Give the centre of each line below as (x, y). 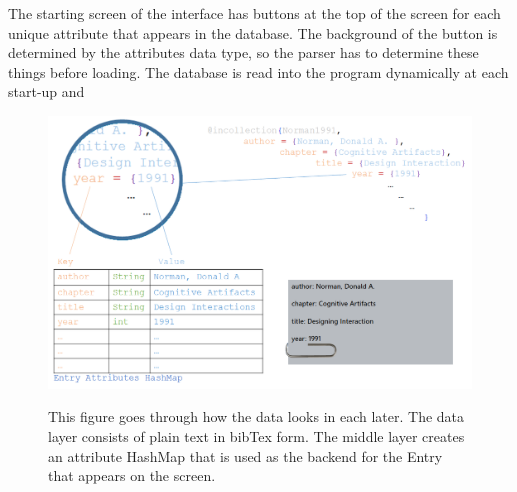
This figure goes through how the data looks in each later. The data (256, 416)
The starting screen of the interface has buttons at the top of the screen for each (254, 13)
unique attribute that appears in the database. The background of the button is (253, 32)
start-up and (46, 91)
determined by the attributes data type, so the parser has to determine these (243, 52)
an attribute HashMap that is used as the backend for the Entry (245, 455)
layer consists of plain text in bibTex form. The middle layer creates (256, 436)
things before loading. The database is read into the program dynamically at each (258, 71)
